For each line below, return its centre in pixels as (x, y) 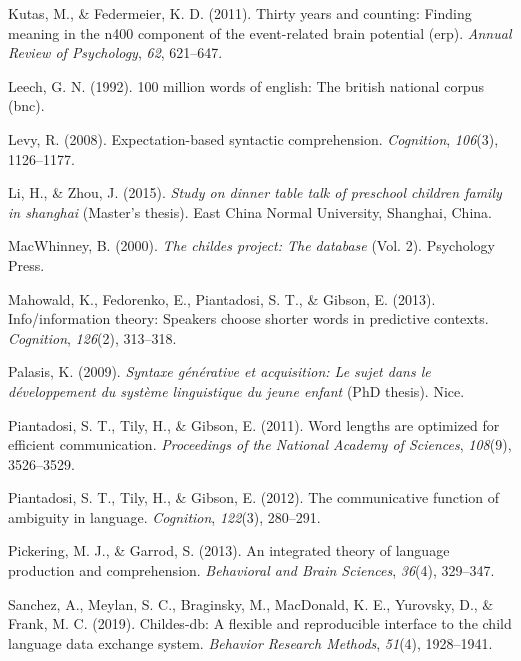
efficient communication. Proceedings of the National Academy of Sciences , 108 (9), (260, 444)
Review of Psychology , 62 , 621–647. (115, 52)
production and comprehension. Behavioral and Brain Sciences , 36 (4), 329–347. (251, 570)
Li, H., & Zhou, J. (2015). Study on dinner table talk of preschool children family (255, 192)
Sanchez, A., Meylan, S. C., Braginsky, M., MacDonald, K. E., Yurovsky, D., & (251, 603)
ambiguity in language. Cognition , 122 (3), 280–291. (164, 516)
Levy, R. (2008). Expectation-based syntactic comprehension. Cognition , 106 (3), (253, 138)
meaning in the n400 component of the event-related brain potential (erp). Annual (260, 32)
